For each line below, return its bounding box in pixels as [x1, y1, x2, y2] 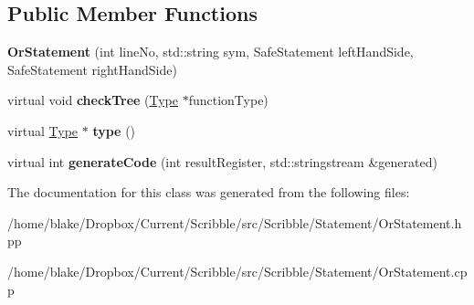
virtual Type [7, 121, 79, 140]
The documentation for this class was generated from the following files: [7, 183, 410, 202]
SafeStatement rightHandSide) [7, 59, 177, 79]
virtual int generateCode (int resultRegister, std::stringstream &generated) [7, 152, 437, 171]
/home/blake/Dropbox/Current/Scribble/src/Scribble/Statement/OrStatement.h [7, 213, 462, 232]
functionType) [188, 90, 269, 110]
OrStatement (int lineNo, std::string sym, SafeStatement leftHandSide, [7, 42, 414, 61]
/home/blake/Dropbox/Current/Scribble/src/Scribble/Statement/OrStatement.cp [7, 261, 468, 280]
